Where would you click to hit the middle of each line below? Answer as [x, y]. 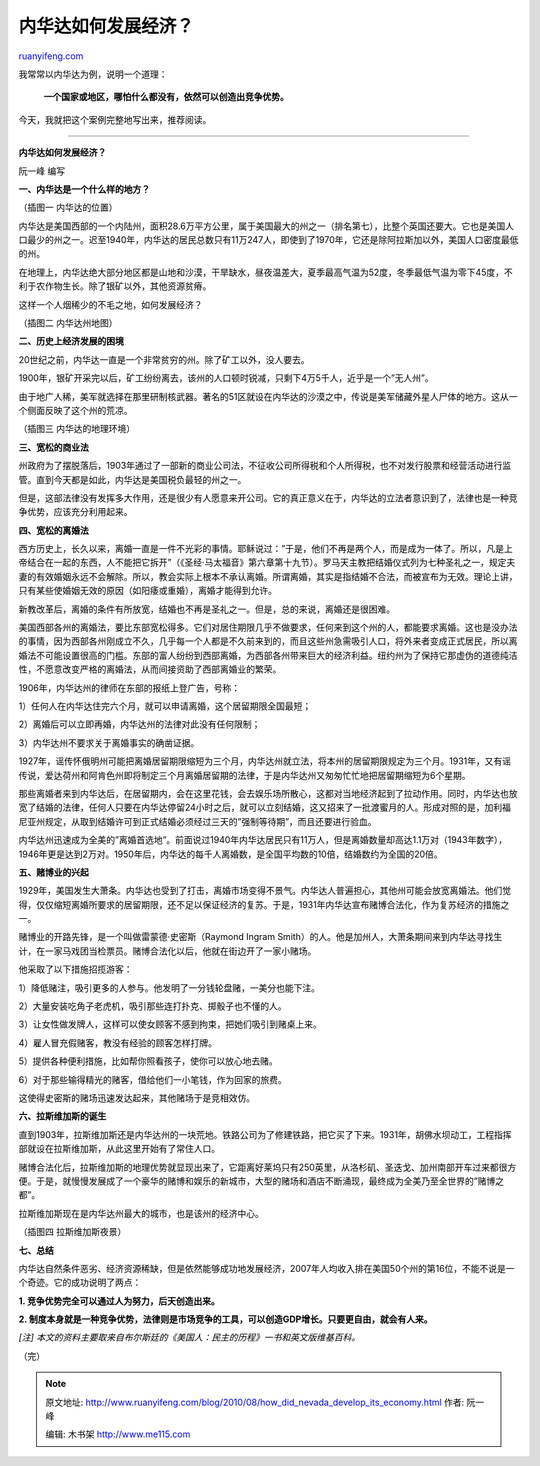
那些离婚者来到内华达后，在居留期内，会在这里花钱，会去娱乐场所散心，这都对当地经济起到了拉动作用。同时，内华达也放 [268, 793]
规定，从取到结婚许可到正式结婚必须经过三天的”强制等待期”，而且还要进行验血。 [210, 821]
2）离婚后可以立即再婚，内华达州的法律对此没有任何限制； [139, 724]
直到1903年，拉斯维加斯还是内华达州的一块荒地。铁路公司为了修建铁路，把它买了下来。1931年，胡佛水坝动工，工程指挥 [265, 1134]
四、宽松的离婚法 [53, 530]
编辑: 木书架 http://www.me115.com [118, 1434]
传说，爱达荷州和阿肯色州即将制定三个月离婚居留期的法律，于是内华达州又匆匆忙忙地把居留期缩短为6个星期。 [244, 775]
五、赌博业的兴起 [53, 872]
